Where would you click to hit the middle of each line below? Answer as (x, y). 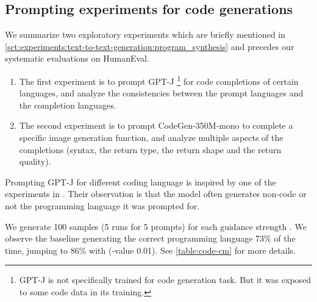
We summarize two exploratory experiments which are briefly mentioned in (145, 34)
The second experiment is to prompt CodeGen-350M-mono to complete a (156, 125)
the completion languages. (68, 105)
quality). (35, 161)
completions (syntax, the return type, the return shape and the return (150, 149)
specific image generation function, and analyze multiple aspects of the (151, 138)
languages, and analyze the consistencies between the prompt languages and (161, 93)
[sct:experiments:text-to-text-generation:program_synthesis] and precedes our (150, 46)
